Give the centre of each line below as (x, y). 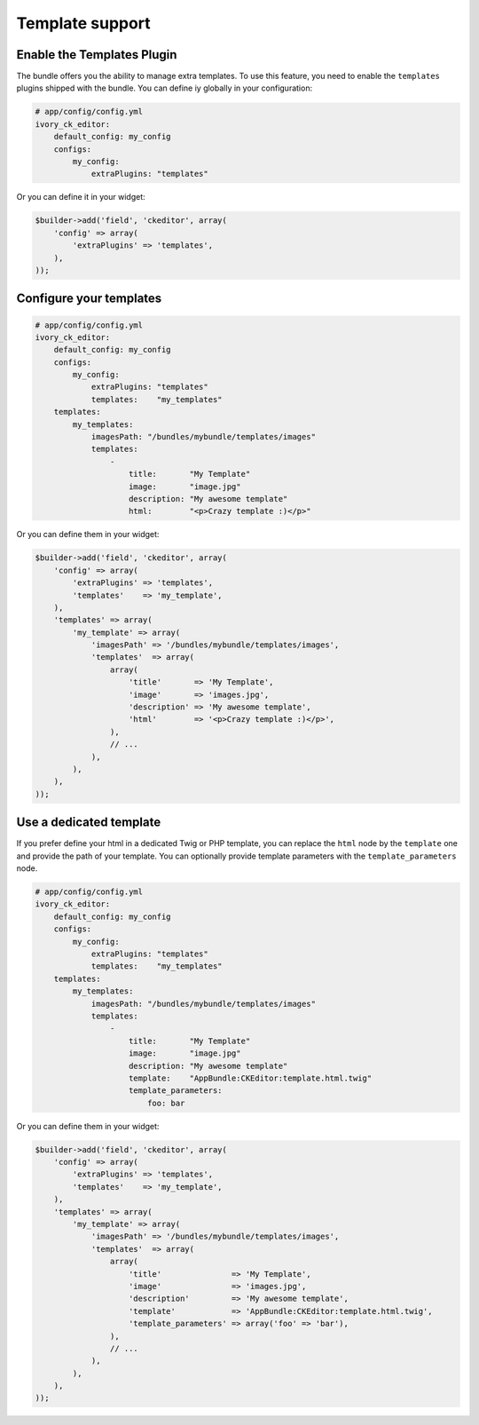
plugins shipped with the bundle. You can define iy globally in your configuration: (165, 88)
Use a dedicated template (89, 823)
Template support (83, 23)
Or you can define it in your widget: (81, 197)
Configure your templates (89, 299)
